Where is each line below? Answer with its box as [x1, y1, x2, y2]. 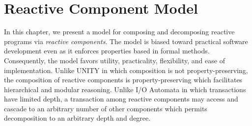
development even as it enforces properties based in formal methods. [4, 46, 210, 56]
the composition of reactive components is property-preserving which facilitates [4, 75, 243, 85]
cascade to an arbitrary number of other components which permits [4, 103, 207, 113]
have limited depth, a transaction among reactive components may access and [4, 94, 238, 104]
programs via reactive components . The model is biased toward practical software [4, 36, 248, 46]
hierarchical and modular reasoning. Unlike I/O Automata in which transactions [4, 84, 246, 94]
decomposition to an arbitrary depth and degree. [4, 113, 151, 123]
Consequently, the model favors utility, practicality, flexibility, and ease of [4, 55, 225, 65]
